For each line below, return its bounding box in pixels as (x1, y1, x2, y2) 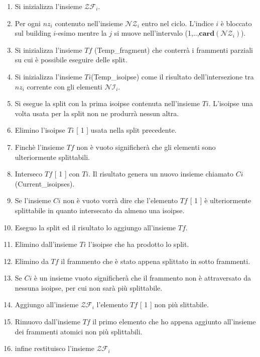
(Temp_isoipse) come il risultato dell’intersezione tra (91, 71, 254, 81)
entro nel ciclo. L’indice (142, 18, 214, 28)
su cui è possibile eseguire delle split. (15, 54, 127, 65)
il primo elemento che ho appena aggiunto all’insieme (92, 316, 256, 327)
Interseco (15, 168, 43, 179)
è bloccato (220, 18, 252, 28)
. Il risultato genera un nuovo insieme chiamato (88, 168, 233, 179)
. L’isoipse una (208, 98, 253, 109)
